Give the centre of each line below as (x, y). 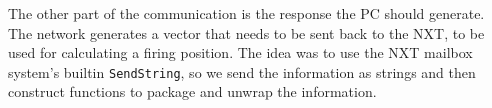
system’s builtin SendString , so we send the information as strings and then (242, 71)
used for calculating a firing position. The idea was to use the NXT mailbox (240, 52)
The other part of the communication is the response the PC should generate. (246, 13)
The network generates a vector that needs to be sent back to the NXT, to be (246, 32)
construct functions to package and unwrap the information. (192, 91)
